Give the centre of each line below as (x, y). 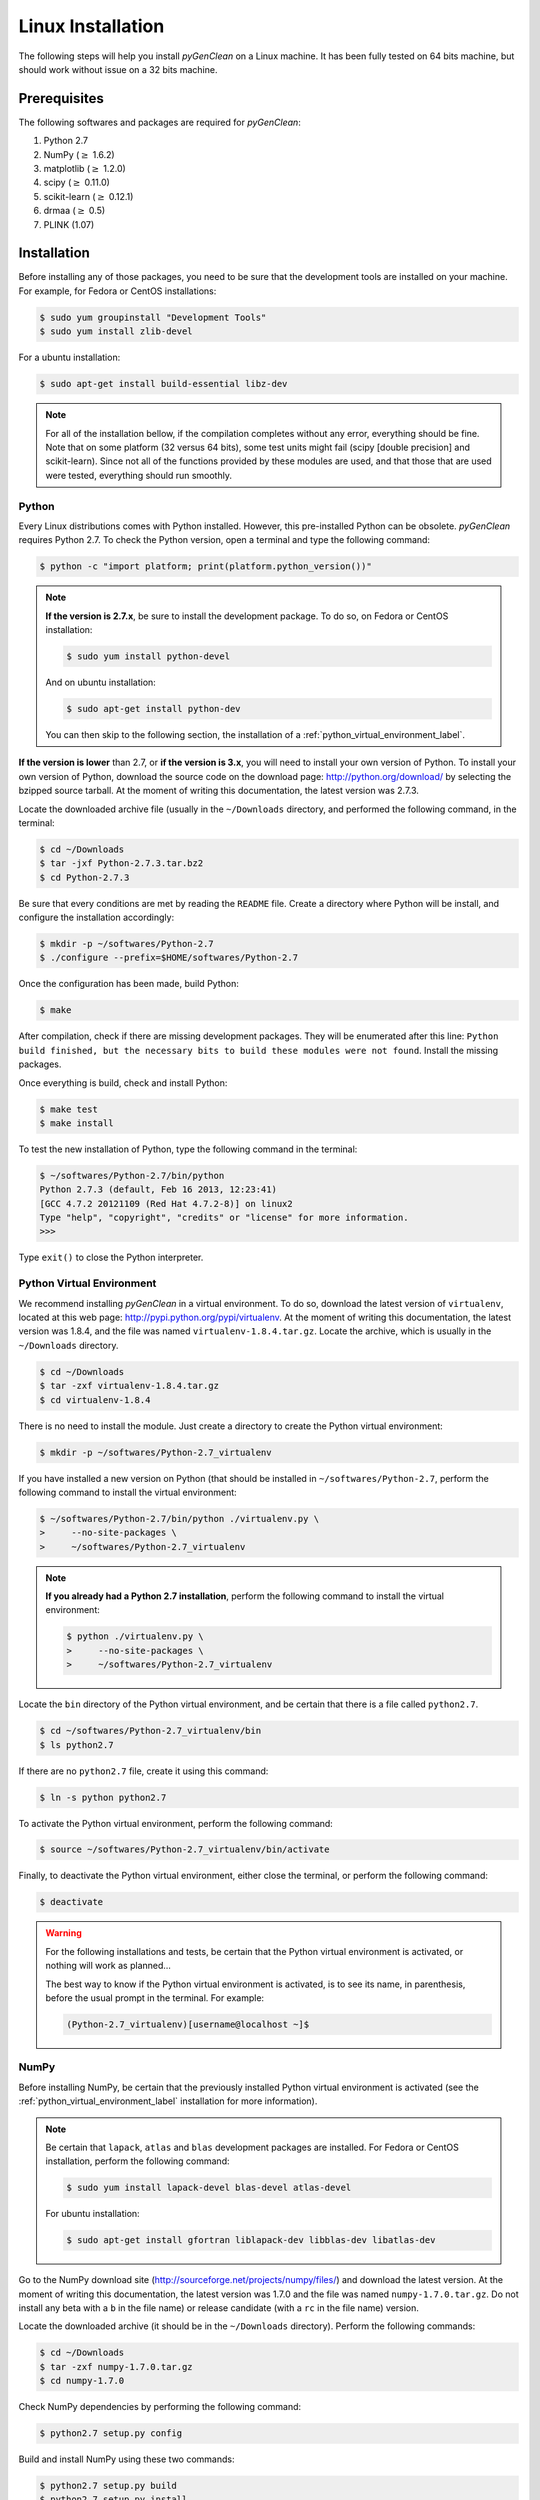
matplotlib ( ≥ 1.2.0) (85, 169)
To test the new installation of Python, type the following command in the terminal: (188, 1149)
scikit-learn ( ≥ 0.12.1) (88, 196)
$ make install (76, 1123)
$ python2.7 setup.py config (111, 2433)
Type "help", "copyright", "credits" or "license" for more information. (224, 1218)
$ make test (69, 1109)
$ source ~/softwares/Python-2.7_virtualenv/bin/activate (184, 1849)
